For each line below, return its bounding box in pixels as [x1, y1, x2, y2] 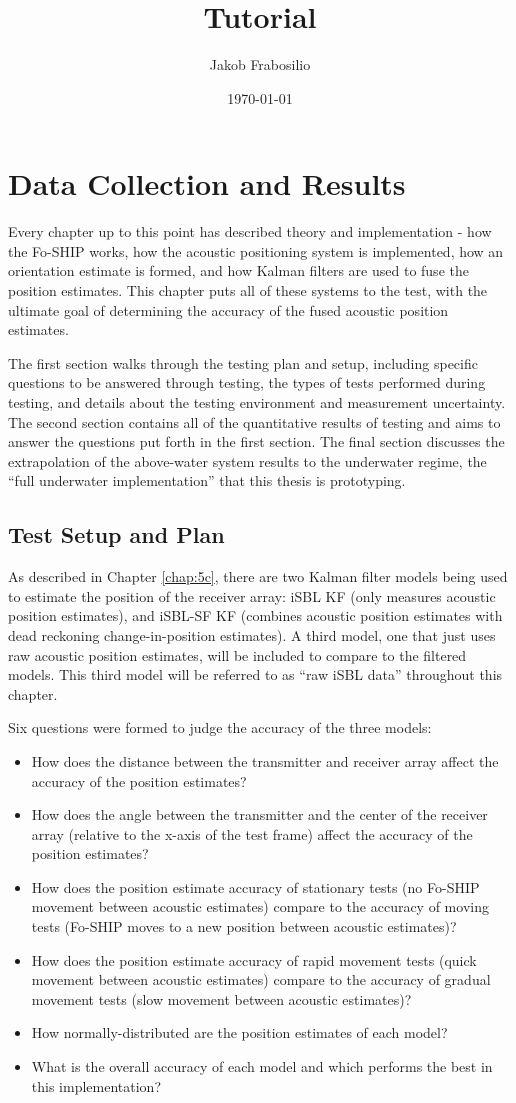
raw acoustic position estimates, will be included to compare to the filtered [8, 644, 467, 665]
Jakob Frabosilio [209, 54, 311, 75]
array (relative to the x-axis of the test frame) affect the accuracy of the [31, 823, 473, 844]
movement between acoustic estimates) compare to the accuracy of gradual [31, 969, 491, 990]
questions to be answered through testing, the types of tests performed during [8, 372, 486, 393]
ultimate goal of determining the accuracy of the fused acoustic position [8, 299, 449, 320]
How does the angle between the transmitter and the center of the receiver [31, 804, 488, 825]
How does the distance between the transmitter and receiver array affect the [31, 750, 499, 771]
